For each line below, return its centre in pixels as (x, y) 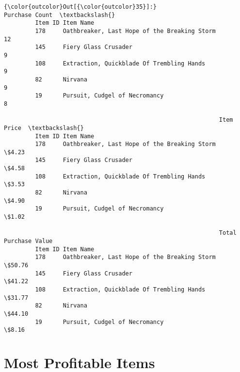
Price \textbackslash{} (44, 128)
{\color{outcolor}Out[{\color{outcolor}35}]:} (80, 7)
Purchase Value (28, 241)
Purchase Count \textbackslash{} (60, 15)
